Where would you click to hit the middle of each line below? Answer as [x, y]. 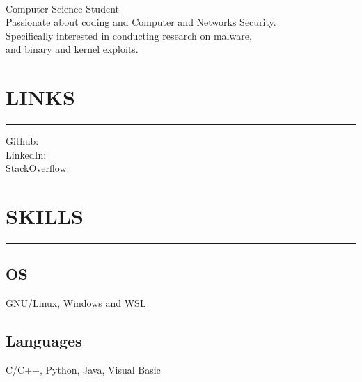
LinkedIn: [26, 154]
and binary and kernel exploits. [72, 49]
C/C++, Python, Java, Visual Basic [83, 369]
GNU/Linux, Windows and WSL [76, 303]
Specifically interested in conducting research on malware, [129, 35]
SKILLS [45, 216]
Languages [44, 341]
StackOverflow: [38, 168]
